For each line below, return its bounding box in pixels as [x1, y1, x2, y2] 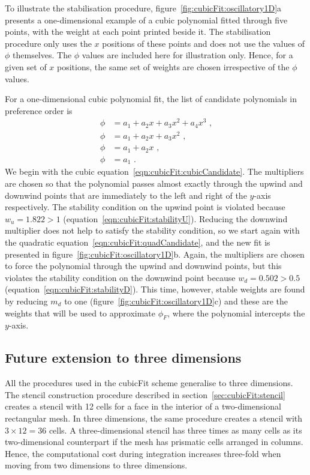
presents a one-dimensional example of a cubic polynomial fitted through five [5, 13, 288, 26]
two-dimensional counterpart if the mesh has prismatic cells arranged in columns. [5, 435, 303, 448]
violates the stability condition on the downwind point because [5, 271, 236, 283]
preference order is [5, 104, 73, 116]
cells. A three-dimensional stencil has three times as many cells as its [49, 423, 302, 436]
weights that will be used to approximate [5, 306, 156, 319]
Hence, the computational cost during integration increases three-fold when [5, 447, 281, 459]
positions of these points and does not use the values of [102, 37, 305, 49]
